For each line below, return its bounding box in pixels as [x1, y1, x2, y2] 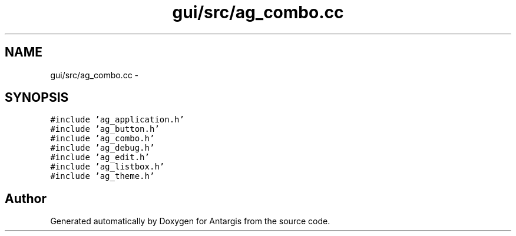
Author [5, 191, 47, 206]
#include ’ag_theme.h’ [50, 171, 155, 181]
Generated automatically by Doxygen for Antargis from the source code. [50, 216, 330, 227]
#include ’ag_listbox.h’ [50, 162, 165, 172]
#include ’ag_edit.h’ [50, 152, 150, 162]
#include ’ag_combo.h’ [50, 134, 155, 144]
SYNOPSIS [5, 90, 69, 105]
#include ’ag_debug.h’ [50, 143, 155, 153]
